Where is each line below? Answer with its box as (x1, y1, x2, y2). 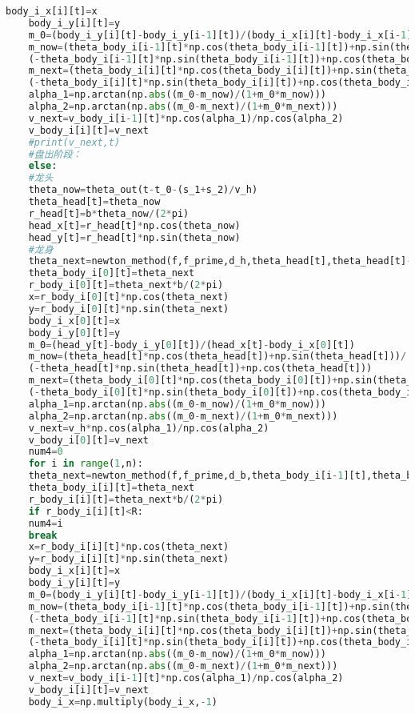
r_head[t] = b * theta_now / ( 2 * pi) (28, 207, 190, 219)
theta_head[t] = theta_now (28, 196, 161, 207)
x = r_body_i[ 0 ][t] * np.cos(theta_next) (28, 291, 229, 303)
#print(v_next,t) (28, 136, 121, 148)
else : (28, 160, 58, 172)
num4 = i (28, 517, 63, 529)
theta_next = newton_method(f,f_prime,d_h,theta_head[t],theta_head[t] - (28, 255, 413, 267)
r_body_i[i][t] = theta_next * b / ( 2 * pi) (28, 493, 224, 505)
